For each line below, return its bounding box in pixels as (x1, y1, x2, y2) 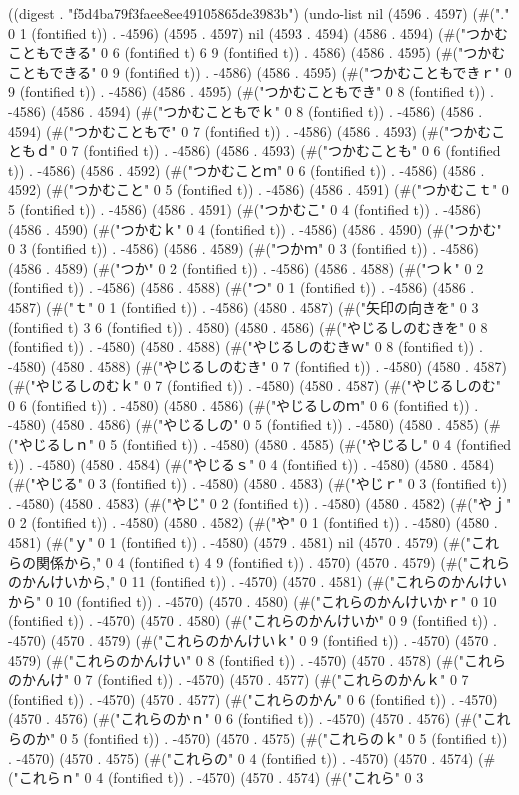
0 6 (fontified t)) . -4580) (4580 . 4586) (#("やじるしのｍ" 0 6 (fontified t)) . (8, 394, 479, 415)
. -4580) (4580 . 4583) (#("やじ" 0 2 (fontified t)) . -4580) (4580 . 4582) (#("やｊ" (8, 492, 512, 513)
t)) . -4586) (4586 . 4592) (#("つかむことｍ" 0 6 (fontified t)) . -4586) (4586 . (8, 159, 485, 180)
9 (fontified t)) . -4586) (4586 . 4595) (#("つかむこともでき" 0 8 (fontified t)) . (8, 81, 494, 102)
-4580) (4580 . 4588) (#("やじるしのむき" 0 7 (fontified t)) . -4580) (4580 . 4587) (8, 355, 507, 376)
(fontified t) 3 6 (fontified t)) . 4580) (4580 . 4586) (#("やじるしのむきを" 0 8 (8, 316, 488, 337)
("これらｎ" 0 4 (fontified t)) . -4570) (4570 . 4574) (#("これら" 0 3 (8, 767, 424, 788)
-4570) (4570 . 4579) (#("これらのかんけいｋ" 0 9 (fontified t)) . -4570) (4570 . (8, 630, 497, 650)
